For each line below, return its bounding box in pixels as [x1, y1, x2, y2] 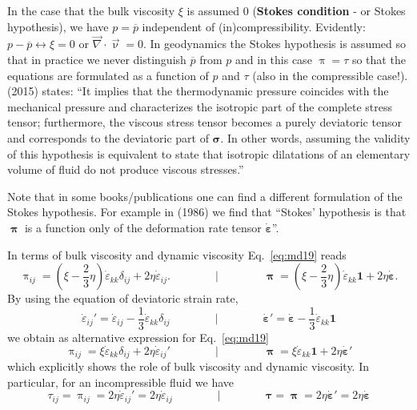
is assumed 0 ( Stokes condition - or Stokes [186, 2, 406, 18]
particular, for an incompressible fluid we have [7, 373, 235, 390]
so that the [351, 51, 406, 67]
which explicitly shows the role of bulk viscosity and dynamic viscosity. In [7, 358, 370, 375]
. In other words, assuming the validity [220, 129, 411, 146]
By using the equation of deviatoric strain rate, [7, 290, 239, 307]
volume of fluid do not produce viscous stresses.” [7, 161, 244, 178]
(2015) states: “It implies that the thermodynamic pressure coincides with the [7, 82, 389, 99]
